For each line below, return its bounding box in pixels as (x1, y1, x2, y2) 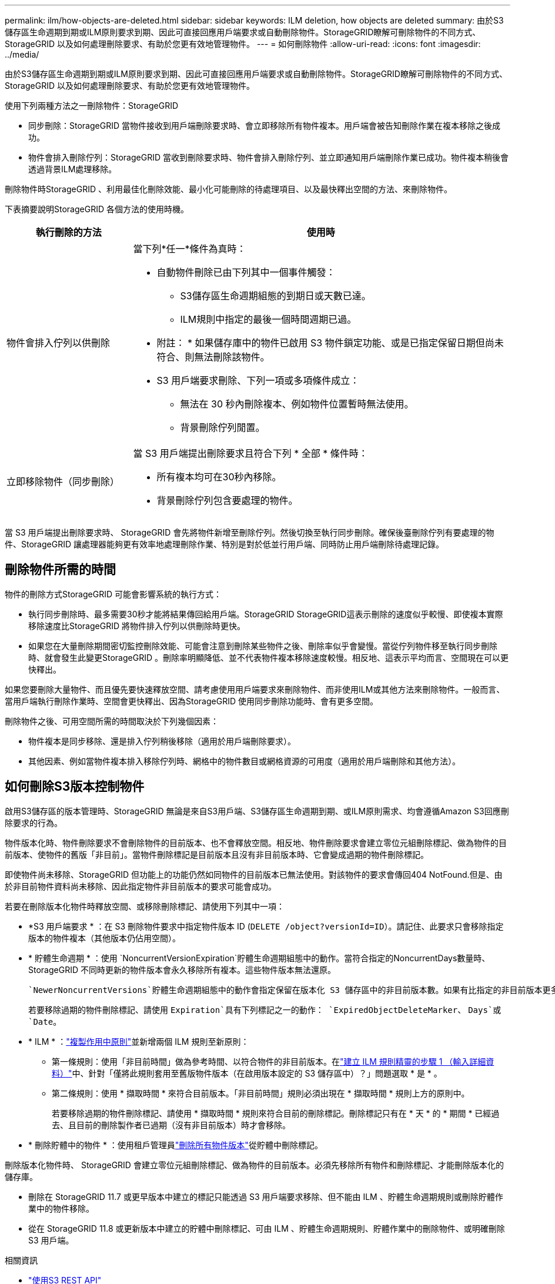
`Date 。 (28, 1016, 62, 1026)
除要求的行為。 (5, 817, 62, 828)
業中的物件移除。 (28, 1203, 94, 1213)
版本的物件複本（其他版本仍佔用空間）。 (28, 932, 180, 943)
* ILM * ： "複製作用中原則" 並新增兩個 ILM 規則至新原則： (28, 1036, 249, 1046)
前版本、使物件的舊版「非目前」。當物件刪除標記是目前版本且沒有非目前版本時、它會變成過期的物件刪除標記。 (5, 849, 429, 860)
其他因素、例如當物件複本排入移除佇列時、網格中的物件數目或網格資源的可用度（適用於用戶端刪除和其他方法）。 (28, 755, 460, 766)
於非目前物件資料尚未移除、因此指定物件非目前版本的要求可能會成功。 (5, 881, 276, 891)
